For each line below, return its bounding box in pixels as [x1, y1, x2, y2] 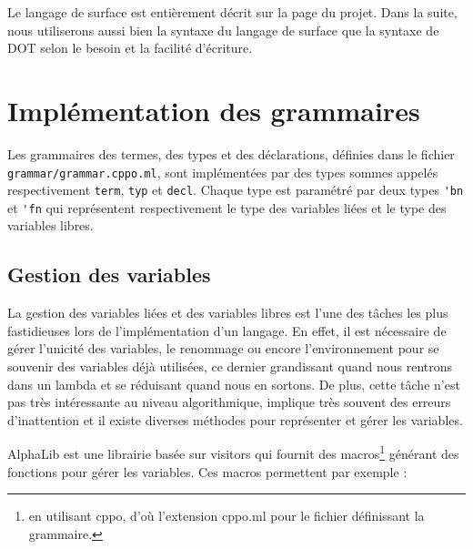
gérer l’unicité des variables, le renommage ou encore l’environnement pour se [7, 339, 439, 358]
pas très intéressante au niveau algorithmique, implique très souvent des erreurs [7, 392, 451, 412]
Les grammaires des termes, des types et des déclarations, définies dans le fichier [7, 144, 455, 163]
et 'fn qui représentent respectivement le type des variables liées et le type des [7, 198, 447, 217]
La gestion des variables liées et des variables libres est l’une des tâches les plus [7, 303, 448, 322]
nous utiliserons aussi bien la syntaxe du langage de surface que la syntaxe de [7, 20, 439, 39]
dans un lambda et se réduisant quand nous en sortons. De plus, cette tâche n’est [7, 374, 460, 393]
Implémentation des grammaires [7, 91, 420, 128]
